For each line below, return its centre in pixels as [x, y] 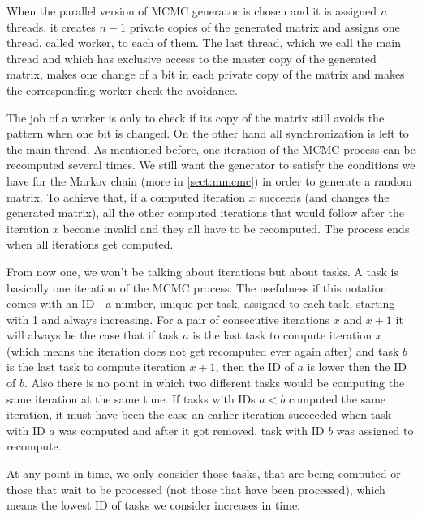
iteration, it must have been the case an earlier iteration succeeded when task [199, 414]
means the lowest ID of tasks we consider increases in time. [153, 505]
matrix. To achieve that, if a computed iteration [126, 196]
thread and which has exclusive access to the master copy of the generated [192, 58]
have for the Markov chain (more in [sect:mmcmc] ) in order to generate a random [209, 180]
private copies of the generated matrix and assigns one [265, 26]
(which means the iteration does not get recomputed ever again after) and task [203, 350]
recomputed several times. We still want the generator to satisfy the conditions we [211, 165]
